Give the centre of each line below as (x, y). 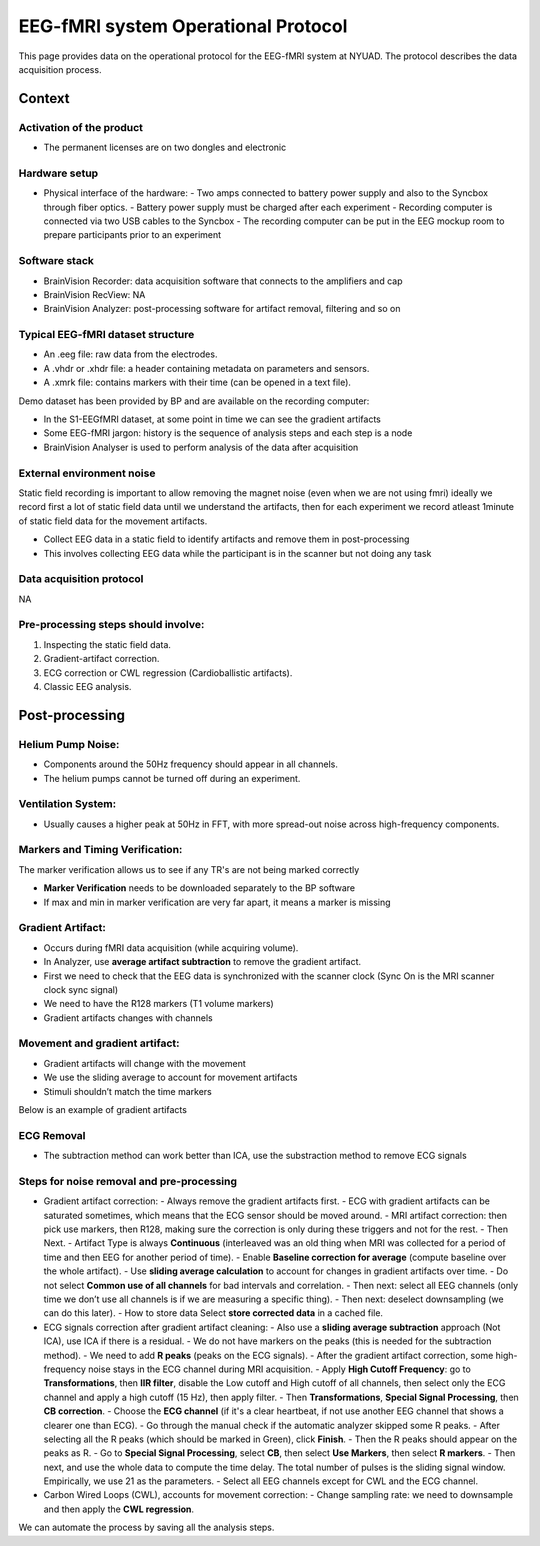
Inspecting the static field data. (107, 644)
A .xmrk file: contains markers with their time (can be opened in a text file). (197, 382)
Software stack (56, 261)
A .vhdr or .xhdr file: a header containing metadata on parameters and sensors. (206, 368)
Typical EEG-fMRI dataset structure (106, 335)
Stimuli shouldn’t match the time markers (127, 1091)
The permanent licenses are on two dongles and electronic (165, 147)
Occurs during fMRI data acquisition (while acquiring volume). (171, 947)
